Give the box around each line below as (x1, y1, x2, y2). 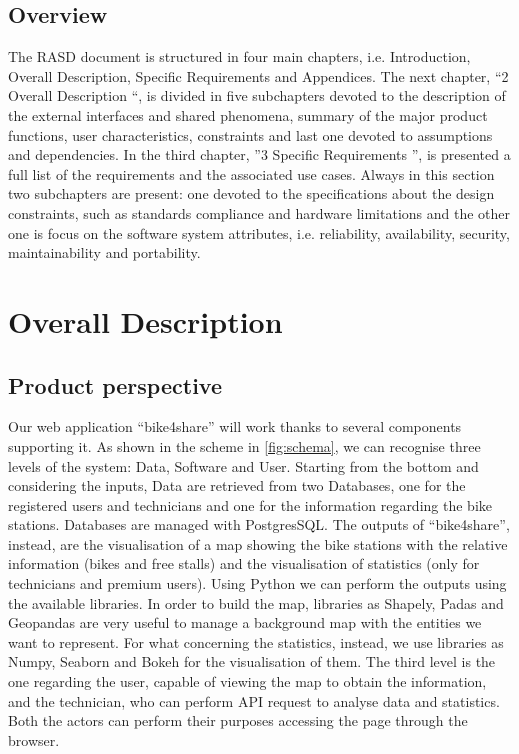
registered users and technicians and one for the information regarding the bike (8, 494, 492, 515)
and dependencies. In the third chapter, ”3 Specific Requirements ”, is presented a (8, 144, 511, 165)
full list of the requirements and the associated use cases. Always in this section (8, 163, 495, 184)
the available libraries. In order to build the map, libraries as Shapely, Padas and (8, 592, 504, 613)
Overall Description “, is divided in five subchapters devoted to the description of (8, 85, 506, 106)
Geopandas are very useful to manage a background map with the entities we (8, 612, 482, 633)
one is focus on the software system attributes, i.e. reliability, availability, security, (8, 222, 510, 243)
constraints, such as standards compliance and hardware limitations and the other (8, 202, 511, 223)
